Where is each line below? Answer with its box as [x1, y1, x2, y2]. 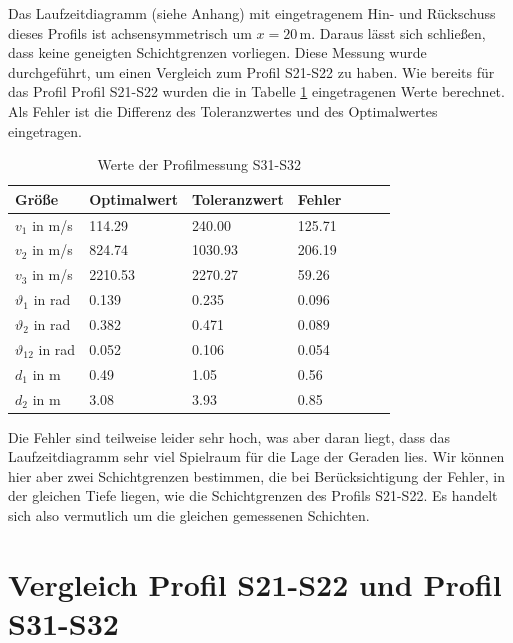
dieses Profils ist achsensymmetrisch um [8, 22, 252, 43]
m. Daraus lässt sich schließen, [299, 22, 486, 43]
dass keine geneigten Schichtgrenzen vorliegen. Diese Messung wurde [8, 42, 427, 63]
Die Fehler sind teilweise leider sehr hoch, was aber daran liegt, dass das [8, 426, 451, 447]
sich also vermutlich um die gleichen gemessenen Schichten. [8, 504, 370, 525]
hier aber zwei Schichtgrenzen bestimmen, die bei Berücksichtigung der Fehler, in [8, 465, 505, 486]
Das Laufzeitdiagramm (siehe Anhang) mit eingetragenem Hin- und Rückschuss [8, 3, 496, 23]
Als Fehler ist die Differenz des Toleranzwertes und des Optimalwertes [8, 100, 438, 121]
